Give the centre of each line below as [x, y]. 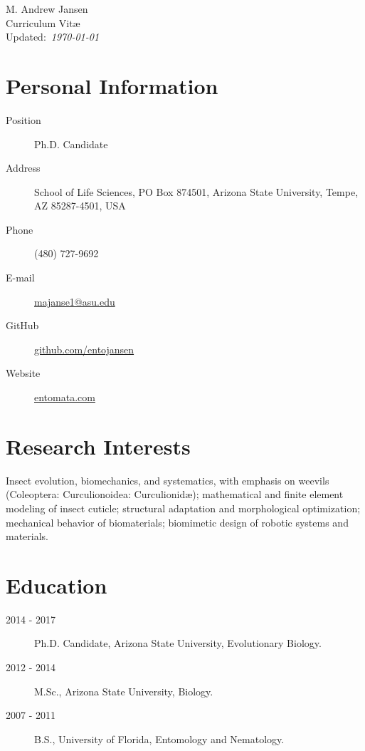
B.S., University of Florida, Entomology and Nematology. [159, 739]
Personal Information [112, 85]
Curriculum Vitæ [43, 22]
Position [23, 119]
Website [23, 373]
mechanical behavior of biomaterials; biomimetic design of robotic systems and [177, 522]
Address [23, 168]
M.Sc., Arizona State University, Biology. [124, 691]
